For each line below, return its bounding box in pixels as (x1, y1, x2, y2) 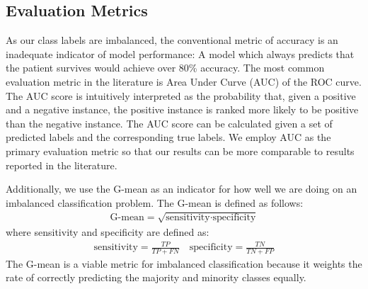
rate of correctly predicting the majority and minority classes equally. (6, 270, 306, 285)
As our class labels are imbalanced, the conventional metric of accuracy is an (6, 33, 338, 47)
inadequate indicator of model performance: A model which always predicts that (6, 46, 355, 61)
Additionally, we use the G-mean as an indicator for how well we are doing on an (6, 181, 357, 196)
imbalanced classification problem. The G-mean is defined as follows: (6, 195, 304, 210)
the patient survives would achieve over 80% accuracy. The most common (6, 60, 325, 75)
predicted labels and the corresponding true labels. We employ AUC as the (6, 130, 331, 144)
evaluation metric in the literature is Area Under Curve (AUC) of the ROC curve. (6, 74, 362, 89)
